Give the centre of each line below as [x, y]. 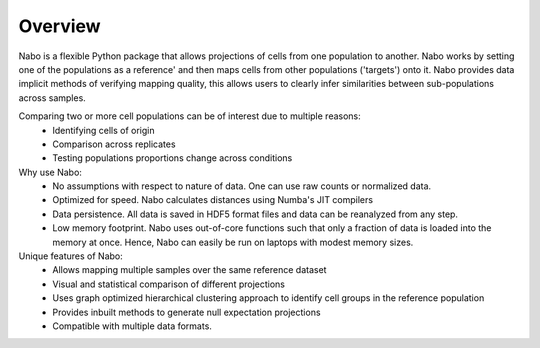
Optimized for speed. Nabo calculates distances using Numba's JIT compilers [213, 200]
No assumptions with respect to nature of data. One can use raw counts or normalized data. [242, 186]
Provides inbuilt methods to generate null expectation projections [186, 312]
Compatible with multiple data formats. [132, 326]
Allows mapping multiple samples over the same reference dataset [189, 270]
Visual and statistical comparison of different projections [168, 284]
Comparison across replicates [114, 144]
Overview [59, 26]
